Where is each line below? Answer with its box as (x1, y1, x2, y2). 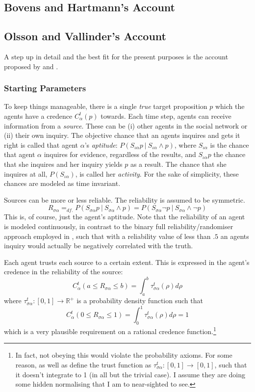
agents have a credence (4, 110, 73, 121)
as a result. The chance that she (130, 158, 227, 169)
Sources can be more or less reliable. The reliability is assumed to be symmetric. (4, 194, 245, 205)
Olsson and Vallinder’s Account (4, 28, 166, 44)
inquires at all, (4, 168, 48, 179)
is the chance (210, 139, 249, 150)
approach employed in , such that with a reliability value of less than (4, 231, 211, 241)
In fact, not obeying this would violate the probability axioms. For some (15, 350, 232, 360)
